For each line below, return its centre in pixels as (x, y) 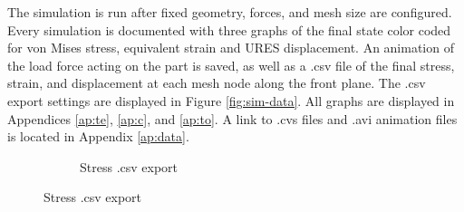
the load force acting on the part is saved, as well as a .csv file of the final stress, (231, 65)
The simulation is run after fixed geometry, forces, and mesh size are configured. (230, 12)
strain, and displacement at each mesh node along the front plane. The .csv (217, 83)
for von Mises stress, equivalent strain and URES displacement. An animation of (231, 48)
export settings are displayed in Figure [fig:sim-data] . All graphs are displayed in (231, 100)
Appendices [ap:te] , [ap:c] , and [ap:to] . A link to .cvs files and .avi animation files (232, 118)
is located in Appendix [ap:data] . (98, 136)
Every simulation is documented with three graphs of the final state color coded (229, 29)
